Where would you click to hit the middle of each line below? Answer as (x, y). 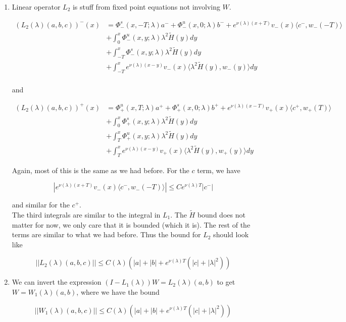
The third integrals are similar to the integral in (86, 214)
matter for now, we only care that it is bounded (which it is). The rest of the (131, 224)
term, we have (219, 170)
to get (226, 282)
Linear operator (36, 7)
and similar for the (41, 205)
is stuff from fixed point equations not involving (146, 7)
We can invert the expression (57, 282)
